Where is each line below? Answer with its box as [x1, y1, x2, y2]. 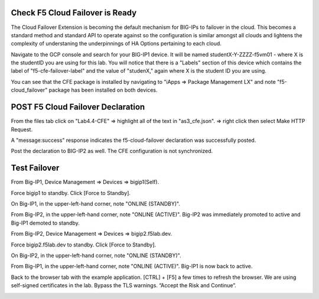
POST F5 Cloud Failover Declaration [11, 102, 145, 112]
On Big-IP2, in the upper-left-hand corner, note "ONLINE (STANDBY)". [11, 252, 181, 259]
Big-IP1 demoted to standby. [11, 219, 80, 226]
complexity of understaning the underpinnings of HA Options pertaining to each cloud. [11, 40, 222, 47]
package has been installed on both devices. [48, 86, 158, 94]
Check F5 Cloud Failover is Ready [11, 8, 137, 18]
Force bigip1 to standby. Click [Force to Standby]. [11, 189, 131, 196]
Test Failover [11, 163, 60, 173]
